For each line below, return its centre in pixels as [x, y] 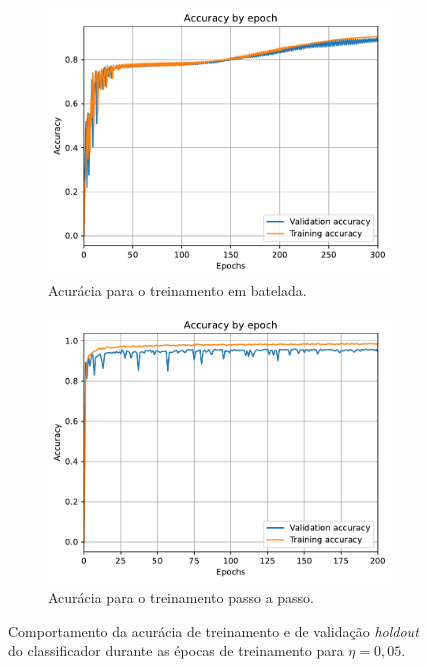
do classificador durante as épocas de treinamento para [176, 650]
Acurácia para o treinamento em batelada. [177, 290]
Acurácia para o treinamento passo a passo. [181, 596]
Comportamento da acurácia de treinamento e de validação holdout [213, 630]
